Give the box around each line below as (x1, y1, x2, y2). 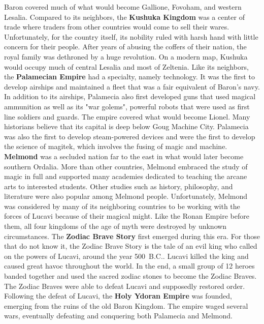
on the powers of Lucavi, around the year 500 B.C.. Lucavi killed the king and (4, 250, 249, 261)
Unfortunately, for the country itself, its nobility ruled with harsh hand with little (4, 31, 258, 42)
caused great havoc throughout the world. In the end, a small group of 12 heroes (4, 260, 255, 271)
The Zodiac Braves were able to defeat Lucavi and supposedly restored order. (4, 280, 245, 291)
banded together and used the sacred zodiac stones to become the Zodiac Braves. (4, 271, 257, 281)
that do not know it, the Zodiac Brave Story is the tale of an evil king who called (4, 241, 257, 251)
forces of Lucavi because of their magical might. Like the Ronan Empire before (4, 211, 249, 221)
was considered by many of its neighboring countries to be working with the (4, 200, 240, 211)
